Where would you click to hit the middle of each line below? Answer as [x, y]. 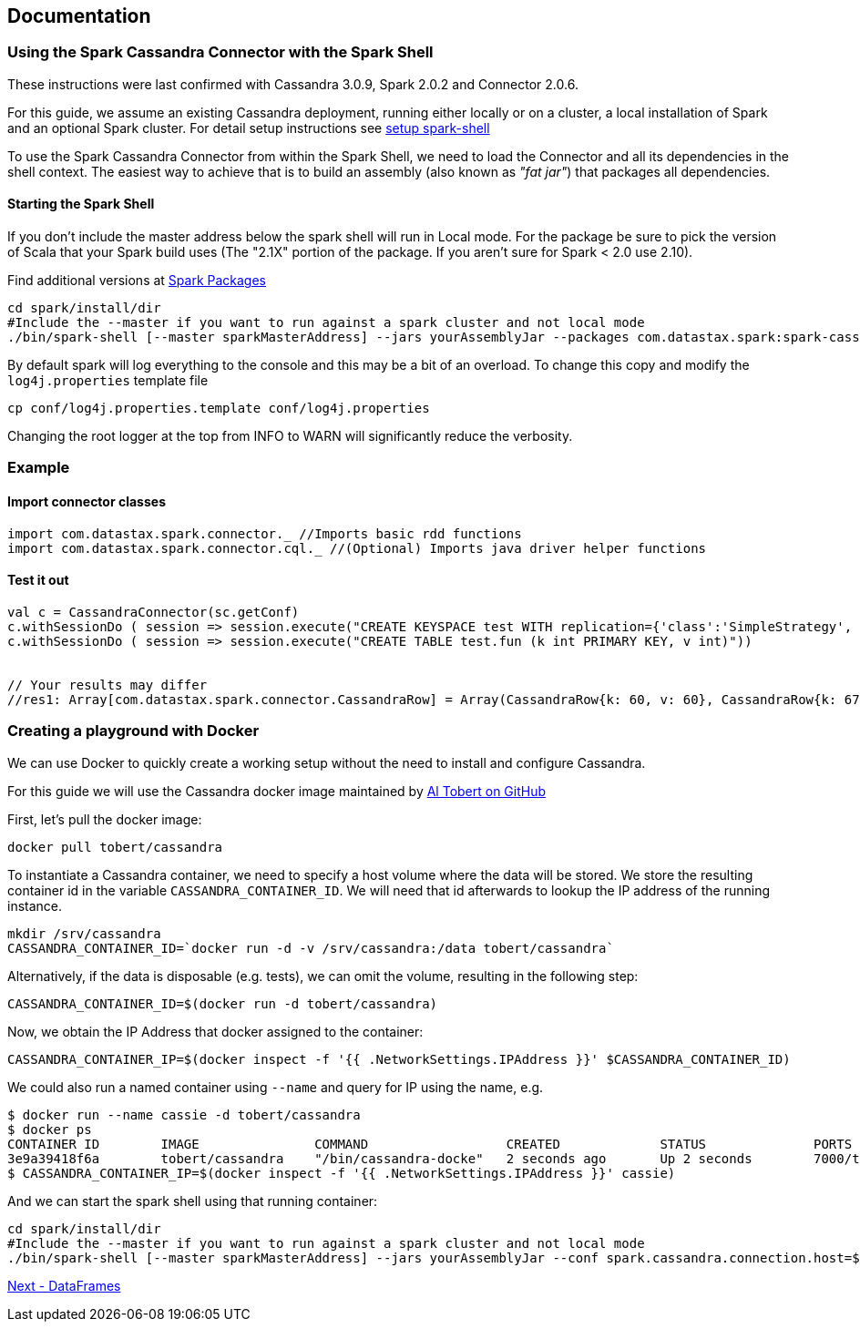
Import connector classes [87, 501]
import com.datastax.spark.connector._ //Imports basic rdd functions [265, 533]
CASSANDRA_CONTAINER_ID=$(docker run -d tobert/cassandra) [223, 1003]
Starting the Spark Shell [81, 204]
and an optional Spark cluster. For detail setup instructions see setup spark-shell [249, 128]
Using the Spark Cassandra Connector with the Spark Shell [220, 52]
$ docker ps [50, 1129]
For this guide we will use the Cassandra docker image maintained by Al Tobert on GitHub [277, 791]
